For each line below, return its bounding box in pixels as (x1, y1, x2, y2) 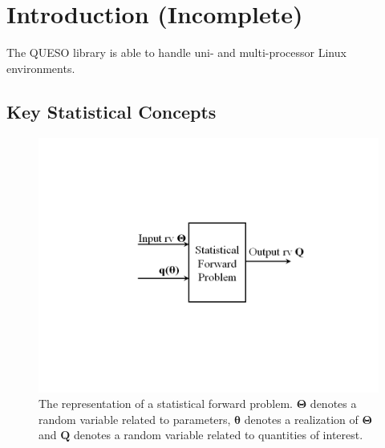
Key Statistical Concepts (6, 99, 217, 123)
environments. (6, 59, 75, 76)
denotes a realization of (244, 410, 359, 427)
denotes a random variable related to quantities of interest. (74, 426, 363, 443)
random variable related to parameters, (38, 410, 231, 427)
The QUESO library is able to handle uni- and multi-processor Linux (6, 44, 346, 61)
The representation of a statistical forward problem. (38, 395, 293, 412)
